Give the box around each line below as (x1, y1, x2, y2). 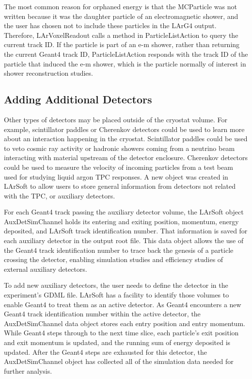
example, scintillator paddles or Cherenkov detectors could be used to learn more (4, 124, 245, 134)
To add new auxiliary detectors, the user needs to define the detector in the (4, 280, 228, 290)
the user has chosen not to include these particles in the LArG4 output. (4, 20, 217, 31)
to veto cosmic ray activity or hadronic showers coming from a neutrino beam (4, 143, 235, 153)
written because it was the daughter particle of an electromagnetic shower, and (4, 11, 238, 21)
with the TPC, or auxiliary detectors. (4, 190, 115, 200)
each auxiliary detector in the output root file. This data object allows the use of (4, 235, 244, 246)
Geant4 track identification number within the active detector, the (4, 309, 201, 319)
